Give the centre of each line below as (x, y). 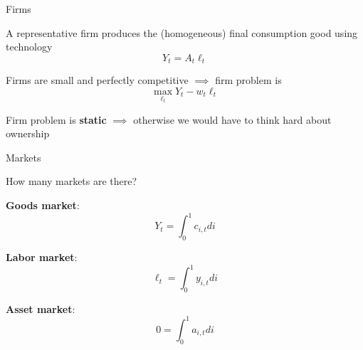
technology (29, 47)
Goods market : (43, 205)
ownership (28, 133)
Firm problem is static (56, 119)
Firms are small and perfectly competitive (97, 80)
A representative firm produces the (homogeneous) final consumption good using (182, 32)
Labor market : (42, 256)
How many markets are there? (72, 181)
